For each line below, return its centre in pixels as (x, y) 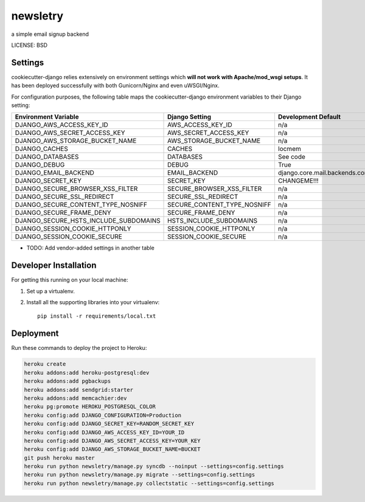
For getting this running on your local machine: (70, 280)
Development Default (309, 117)
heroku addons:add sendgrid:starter (79, 390)
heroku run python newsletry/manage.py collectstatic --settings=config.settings (149, 483)
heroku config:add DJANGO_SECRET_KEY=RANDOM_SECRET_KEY (109, 424)
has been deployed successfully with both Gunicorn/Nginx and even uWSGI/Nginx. (116, 86)
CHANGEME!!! (298, 181)
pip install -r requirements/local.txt (97, 316)
